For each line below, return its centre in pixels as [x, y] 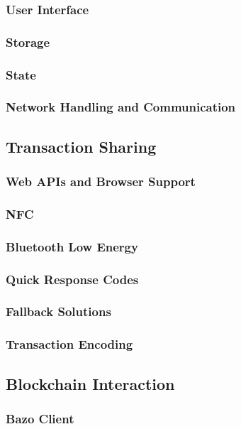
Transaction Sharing [81, 146]
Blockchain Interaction [90, 383]
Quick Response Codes [72, 279]
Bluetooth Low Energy [72, 246]
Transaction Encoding [69, 344]
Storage [28, 42]
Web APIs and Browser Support [101, 181]
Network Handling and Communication [121, 107]
